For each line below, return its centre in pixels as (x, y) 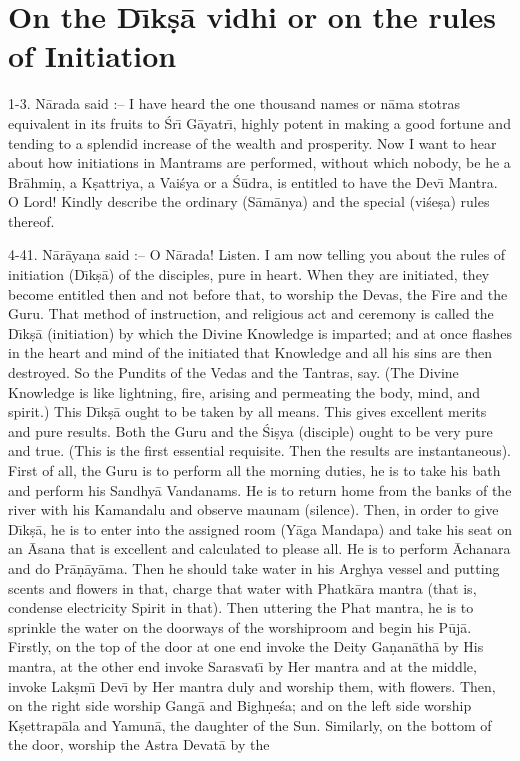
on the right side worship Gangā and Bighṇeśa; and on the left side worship (240, 705)
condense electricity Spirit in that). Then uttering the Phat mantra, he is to (241, 607)
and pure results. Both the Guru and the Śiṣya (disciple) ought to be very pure (250, 430)
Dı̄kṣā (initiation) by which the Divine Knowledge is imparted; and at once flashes (260, 332)
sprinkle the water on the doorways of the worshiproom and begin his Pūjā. (240, 626)
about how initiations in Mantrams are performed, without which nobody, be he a (259, 162)
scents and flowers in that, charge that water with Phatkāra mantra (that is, (242, 587)
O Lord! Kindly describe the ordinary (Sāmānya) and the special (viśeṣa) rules (249, 201)
